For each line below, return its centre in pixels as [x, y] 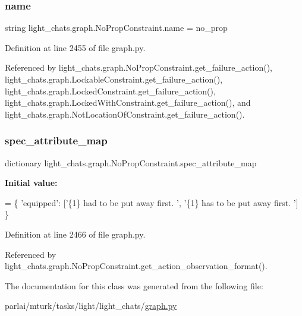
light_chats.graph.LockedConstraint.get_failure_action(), [110, 91]
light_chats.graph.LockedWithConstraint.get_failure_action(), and [128, 102]
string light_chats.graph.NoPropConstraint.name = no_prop [116, 28]
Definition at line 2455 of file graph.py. [75, 47]
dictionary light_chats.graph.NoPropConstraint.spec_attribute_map [131, 162]
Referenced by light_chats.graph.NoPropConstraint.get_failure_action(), [139, 67]
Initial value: [31, 183]
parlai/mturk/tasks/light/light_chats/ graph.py [91, 306]
